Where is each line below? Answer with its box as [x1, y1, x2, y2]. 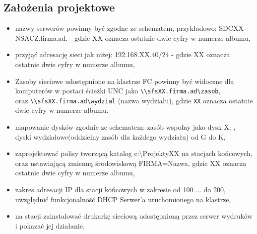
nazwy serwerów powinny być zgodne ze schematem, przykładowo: [15, 23, 217, 33]
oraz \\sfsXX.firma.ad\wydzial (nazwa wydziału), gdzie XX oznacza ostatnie [15, 95, 253, 105]
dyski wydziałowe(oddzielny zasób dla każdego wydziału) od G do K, [15, 131, 226, 142]
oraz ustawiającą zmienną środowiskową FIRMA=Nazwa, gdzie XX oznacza [15, 157, 247, 168]
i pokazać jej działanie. [15, 220, 85, 231]
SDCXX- [219, 23, 246, 33]
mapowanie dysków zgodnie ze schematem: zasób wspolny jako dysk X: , [15, 122, 236, 132]
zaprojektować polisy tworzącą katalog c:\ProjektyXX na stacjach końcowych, [15, 148, 253, 158]
